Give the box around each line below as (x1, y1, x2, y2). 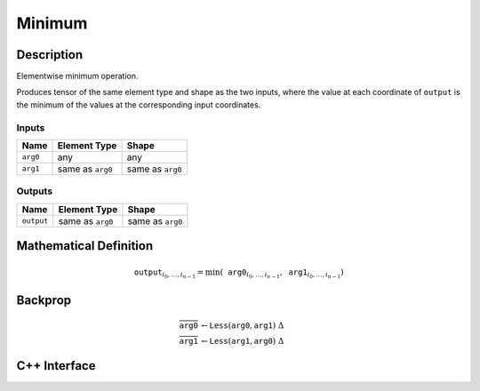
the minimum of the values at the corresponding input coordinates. (16, 99, 261, 110)
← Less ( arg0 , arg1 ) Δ (201, 320, 284, 331)
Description (16, 47, 84, 62)
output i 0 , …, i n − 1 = (133, 267, 204, 280)
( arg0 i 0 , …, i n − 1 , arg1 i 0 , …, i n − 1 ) (220, 267, 344, 280)
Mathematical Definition (16, 238, 154, 253)
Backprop (16, 293, 72, 308)
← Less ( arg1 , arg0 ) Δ (201, 336, 284, 346)
